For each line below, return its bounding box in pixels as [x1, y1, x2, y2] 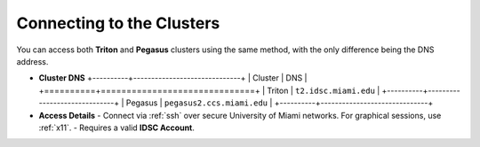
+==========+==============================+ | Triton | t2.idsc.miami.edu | [38, 85, 380, 96]
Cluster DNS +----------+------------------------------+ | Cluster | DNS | [38, 73, 308, 83]
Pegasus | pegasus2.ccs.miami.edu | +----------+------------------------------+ [125, 97, 434, 108]
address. [16, 56, 49, 66]
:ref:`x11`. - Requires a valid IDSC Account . [38, 122, 196, 133]
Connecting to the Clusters [16, 13, 220, 33]
